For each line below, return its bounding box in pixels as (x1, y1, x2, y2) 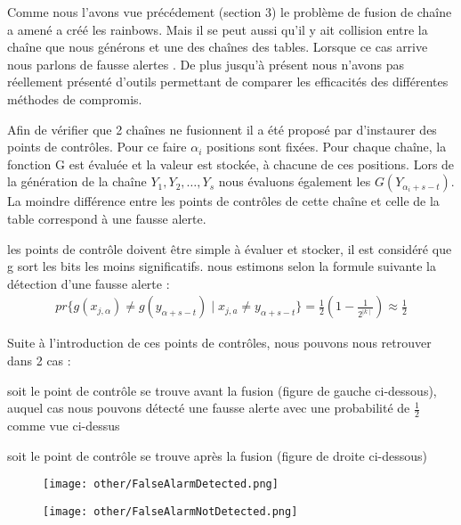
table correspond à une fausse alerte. (7, 209, 206, 227)
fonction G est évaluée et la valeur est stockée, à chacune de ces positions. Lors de (7, 154, 455, 173)
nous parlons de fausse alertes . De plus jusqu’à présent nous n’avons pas (7, 54, 405, 73)
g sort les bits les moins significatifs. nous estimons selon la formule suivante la (7, 257, 437, 275)
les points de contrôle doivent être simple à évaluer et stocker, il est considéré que (7, 239, 452, 258)
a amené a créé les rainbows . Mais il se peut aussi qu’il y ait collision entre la (7, 20, 428, 38)
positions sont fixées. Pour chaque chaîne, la (206, 137, 447, 156)
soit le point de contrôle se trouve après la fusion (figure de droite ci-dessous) (7, 446, 428, 464)
